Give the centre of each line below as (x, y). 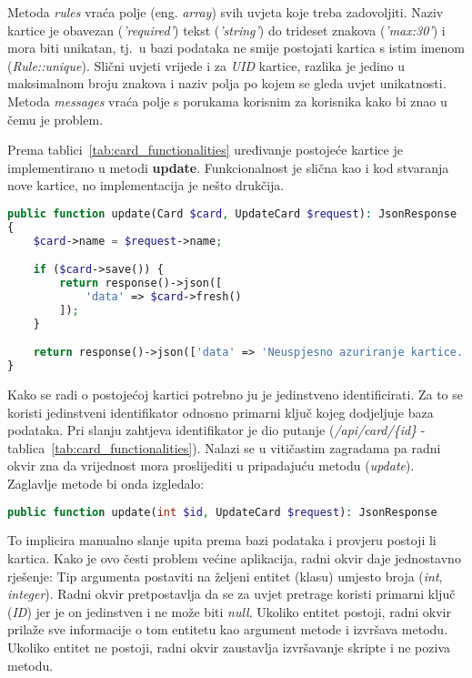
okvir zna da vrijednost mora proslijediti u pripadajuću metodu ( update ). (211, 465)
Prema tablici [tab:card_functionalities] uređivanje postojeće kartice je (205, 150)
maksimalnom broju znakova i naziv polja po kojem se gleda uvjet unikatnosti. (227, 83)
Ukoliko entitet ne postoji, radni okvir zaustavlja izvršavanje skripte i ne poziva (229, 647)
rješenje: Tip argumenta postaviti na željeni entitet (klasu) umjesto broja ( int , (225, 576)
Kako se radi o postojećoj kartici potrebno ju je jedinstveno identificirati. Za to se (235, 394)
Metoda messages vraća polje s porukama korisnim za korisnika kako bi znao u (227, 101)
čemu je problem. (55, 119)
